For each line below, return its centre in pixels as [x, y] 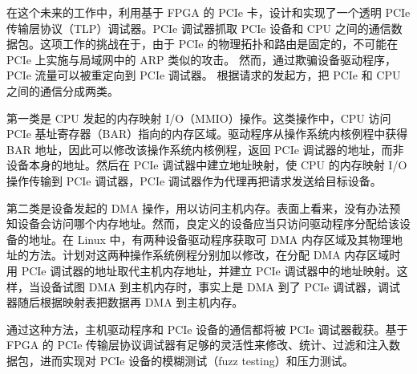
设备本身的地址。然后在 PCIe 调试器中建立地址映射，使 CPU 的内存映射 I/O [207, 165]
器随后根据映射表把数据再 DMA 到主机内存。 [125, 302]
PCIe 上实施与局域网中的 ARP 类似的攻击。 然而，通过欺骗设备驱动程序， [201, 59]
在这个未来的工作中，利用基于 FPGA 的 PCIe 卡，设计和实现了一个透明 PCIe [208, 12]
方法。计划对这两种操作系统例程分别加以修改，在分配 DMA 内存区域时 [215, 255]
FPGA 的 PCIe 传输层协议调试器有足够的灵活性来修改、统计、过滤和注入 [198, 345]
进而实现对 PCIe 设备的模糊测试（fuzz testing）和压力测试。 [196, 360]
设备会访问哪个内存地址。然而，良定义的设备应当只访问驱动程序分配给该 [208, 224]
